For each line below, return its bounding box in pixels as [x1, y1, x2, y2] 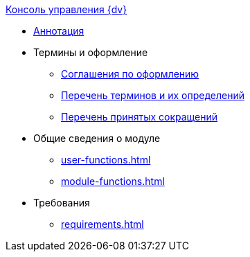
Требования [33, 197, 90, 209]
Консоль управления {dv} [6, 3, 127, 15]
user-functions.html [61, 154, 151, 166]
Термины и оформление [33, 46, 148, 58]
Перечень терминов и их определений [61, 89, 244, 101]
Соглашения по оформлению [61, 68, 199, 80]
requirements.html [61, 218, 144, 230]
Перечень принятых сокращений [61, 111, 218, 123]
